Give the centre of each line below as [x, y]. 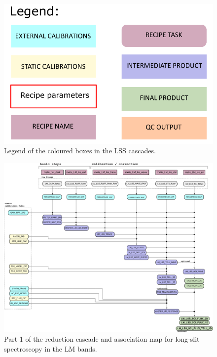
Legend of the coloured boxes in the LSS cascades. [80, 151]
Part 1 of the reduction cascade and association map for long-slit [102, 339]
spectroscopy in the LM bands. [51, 349]
